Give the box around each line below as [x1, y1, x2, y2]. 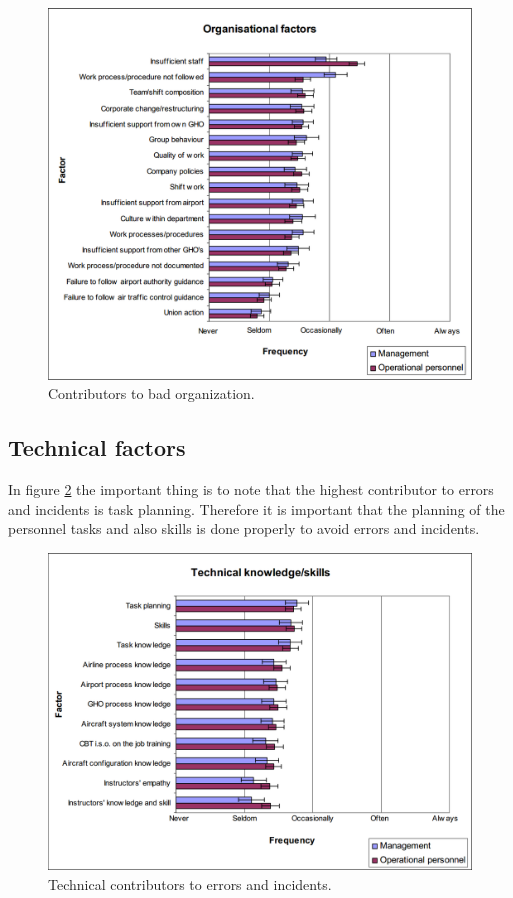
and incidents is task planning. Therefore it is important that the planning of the [8, 498, 505, 519]
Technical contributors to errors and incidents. [48, 873, 332, 894]
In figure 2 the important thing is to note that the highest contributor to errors [8, 479, 494, 500]
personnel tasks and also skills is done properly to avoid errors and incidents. [8, 518, 480, 539]
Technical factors [8, 432, 186, 463]
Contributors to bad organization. [48, 383, 255, 404]
